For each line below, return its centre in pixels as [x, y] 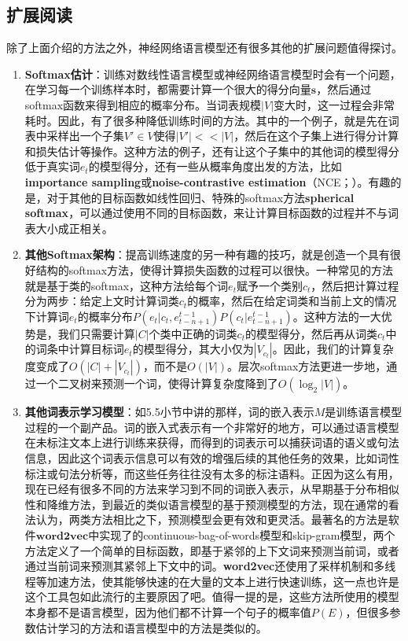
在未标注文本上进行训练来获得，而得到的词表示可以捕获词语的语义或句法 [212, 442]
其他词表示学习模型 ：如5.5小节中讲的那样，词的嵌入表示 [169, 412]
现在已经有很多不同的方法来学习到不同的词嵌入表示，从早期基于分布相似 [212, 489]
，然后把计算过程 [355, 285]
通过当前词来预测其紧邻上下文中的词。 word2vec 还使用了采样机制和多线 [210, 566]
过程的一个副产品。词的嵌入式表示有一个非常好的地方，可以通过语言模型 [212, 427]
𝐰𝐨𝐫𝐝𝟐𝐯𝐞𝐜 [62, 537]
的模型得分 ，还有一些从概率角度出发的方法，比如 [215, 166]
